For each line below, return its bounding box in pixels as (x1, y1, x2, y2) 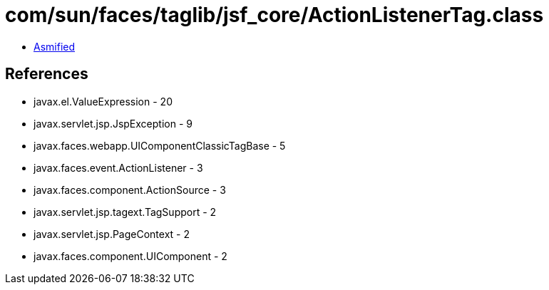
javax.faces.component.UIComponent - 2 (34, 249, 227, 262)
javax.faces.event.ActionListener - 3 (34, 161, 203, 174)
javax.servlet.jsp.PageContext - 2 (34, 227, 190, 240)
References (5, 65, 88, 83)
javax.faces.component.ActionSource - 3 (34, 183, 226, 196)
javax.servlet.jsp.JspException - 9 (34, 117, 193, 130)
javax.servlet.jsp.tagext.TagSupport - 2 (34, 205, 217, 218)
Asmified (34, 40, 76, 53)
